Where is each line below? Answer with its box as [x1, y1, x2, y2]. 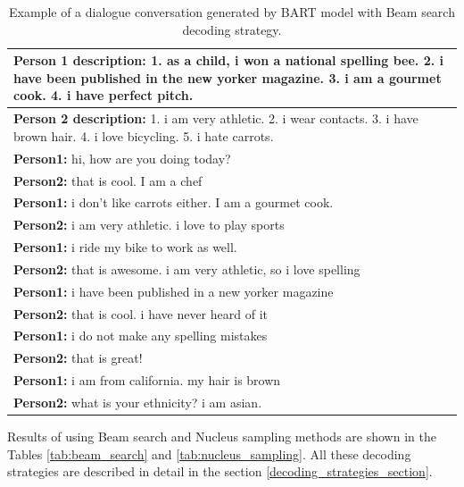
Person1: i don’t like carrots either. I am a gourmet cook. [13, 193, 334, 212]
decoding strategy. [182, 20, 282, 38]
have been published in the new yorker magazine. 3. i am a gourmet [13, 68, 442, 87]
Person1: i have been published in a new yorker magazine [13, 281, 334, 300]
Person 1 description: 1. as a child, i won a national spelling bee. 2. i [13, 51, 444, 70]
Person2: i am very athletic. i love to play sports [13, 215, 285, 234]
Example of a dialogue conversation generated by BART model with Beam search [9, 3, 455, 21]
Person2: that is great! [13, 348, 143, 367]
